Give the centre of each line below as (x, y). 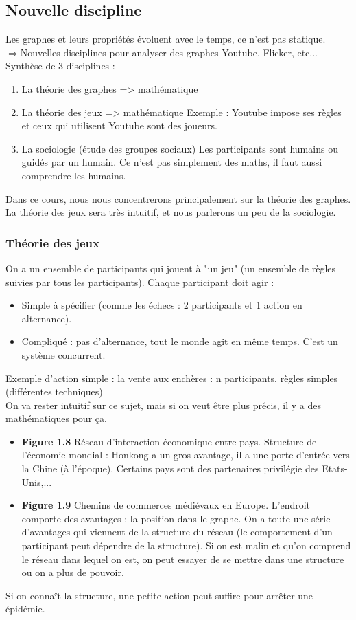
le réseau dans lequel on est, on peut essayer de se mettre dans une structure (183, 558)
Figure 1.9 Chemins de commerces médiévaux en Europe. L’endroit (166, 505)
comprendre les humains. (74, 175)
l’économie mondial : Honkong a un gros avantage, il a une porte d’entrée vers (186, 455)
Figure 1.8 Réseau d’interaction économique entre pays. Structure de (169, 441)
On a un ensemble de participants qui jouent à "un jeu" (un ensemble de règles (171, 268)
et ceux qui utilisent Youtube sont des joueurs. (119, 125)
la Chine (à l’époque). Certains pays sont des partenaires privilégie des (170, 468)
